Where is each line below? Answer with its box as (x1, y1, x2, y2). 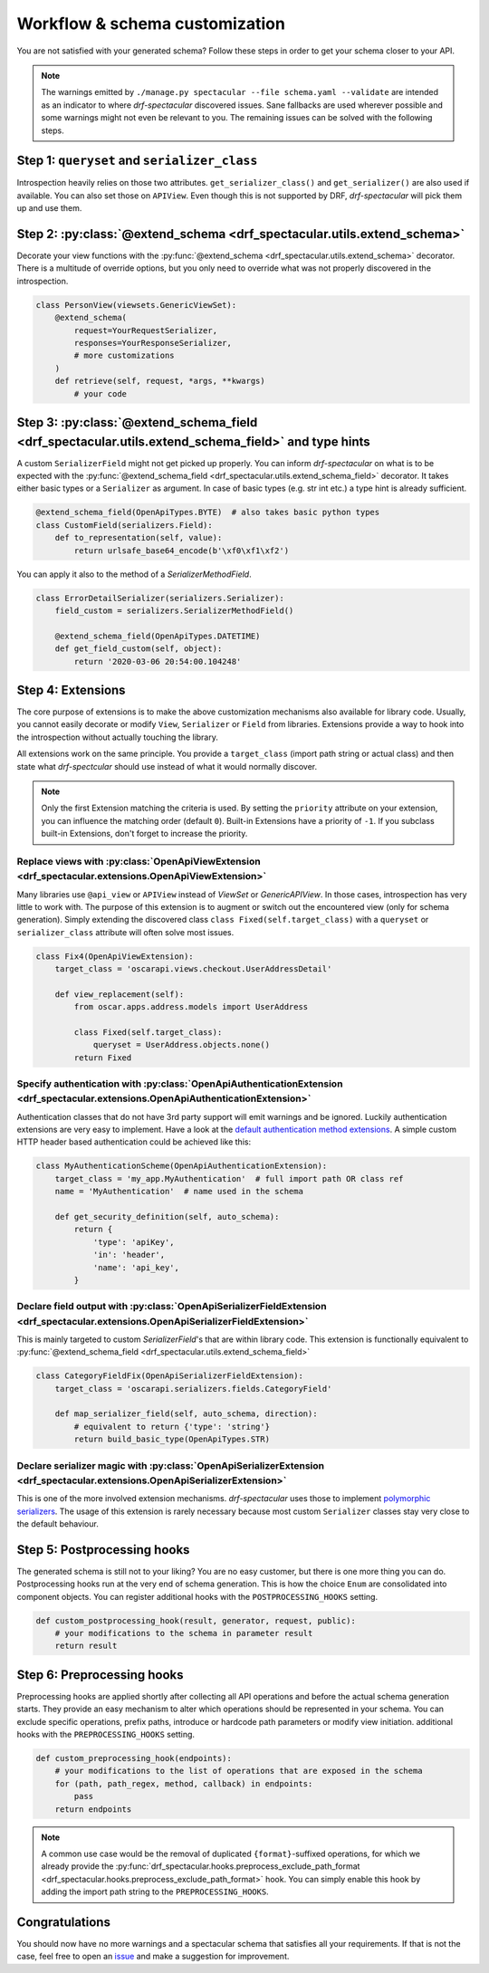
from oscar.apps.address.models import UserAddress (73, 1001, 309, 1012)
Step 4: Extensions (16, 682, 126, 697)
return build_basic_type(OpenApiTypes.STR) (73, 1434, 271, 1444)
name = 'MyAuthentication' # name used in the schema (54, 1186, 303, 1197)
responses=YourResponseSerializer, (73, 338, 233, 349)
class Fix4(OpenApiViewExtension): (35, 951, 194, 962)
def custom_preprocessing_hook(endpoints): (35, 1753, 233, 1764)
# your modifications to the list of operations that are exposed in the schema (54, 1766, 423, 1777)
